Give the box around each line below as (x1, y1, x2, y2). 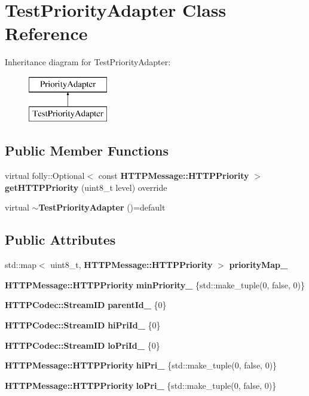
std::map (5, 258, 36, 271)
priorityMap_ (229, 258, 288, 271)
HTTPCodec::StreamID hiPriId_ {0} (5, 319, 161, 331)
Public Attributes (5, 230, 116, 249)
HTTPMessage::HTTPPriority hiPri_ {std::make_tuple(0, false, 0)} (5, 359, 277, 371)
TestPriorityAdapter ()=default (38, 201, 166, 214)
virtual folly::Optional (5, 169, 85, 182)
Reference (5, 21, 88, 45)
